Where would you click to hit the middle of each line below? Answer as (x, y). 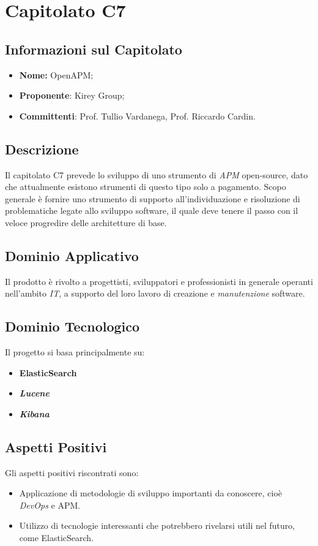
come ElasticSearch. (57, 538)
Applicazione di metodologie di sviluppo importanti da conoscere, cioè (150, 493)
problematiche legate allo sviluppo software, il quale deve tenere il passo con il (152, 210)
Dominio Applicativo (72, 255)
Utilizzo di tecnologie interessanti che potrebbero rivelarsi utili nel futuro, (157, 525)
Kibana (34, 413)
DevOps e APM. (50, 505)
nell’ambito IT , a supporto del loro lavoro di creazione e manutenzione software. (155, 293)
